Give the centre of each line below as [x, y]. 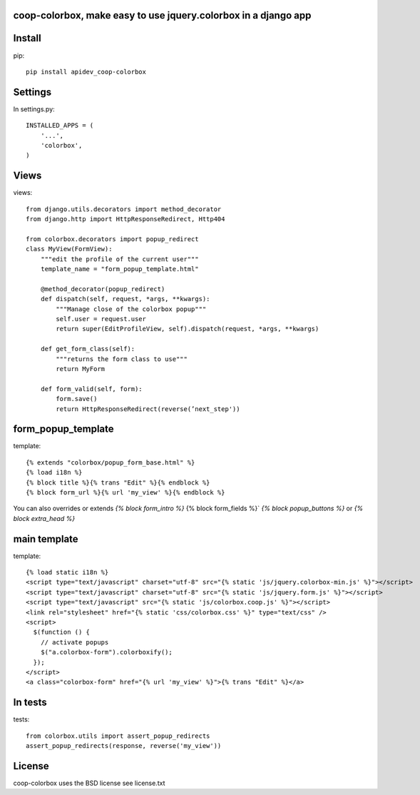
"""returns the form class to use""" [122, 359]
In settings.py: [34, 109]
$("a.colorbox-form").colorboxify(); [106, 652]
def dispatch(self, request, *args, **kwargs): [125, 299]
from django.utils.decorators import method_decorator [124, 209]
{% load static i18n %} [67, 572]
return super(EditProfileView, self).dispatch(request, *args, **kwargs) [188, 329]
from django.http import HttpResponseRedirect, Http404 [126, 219]
